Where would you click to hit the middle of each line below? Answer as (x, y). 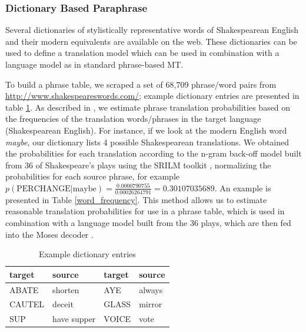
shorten (66, 289)
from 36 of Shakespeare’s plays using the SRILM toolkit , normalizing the (138, 165)
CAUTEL (27, 304)
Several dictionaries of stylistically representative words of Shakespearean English (152, 30)
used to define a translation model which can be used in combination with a (142, 53)
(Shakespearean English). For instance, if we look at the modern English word (146, 130)
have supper (74, 319)
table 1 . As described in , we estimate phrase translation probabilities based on (148, 107)
